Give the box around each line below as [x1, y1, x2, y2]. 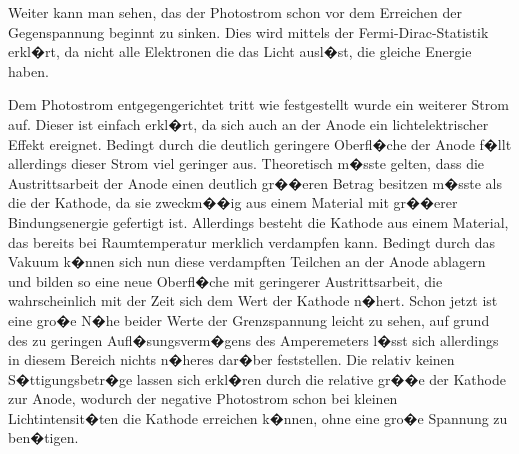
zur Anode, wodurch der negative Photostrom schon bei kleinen [8, 388, 398, 409]
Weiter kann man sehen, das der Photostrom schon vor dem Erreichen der [8, 2, 463, 22]
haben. [8, 60, 49, 81]
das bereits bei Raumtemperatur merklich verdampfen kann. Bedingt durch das [8, 231, 495, 252]
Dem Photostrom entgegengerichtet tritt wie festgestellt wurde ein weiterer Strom [8, 94, 509, 115]
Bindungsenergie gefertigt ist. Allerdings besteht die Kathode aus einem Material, [8, 211, 509, 232]
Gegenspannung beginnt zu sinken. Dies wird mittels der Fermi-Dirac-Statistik [8, 21, 489, 42]
